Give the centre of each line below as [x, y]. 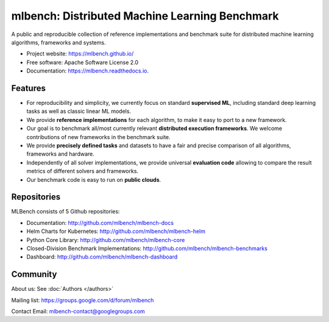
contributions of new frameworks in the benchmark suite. [98, 137]
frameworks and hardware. [60, 154]
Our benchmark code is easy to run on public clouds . [94, 179]
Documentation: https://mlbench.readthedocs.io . [88, 71]
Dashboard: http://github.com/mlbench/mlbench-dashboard [102, 257]
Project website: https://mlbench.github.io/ [80, 54]
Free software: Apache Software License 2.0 [83, 62]
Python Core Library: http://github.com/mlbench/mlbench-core [106, 240]
